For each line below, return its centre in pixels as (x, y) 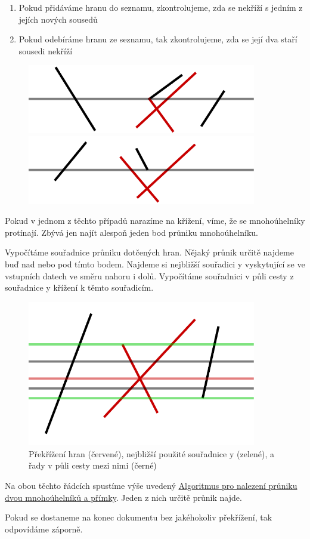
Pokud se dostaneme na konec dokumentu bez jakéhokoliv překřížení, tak (139, 517)
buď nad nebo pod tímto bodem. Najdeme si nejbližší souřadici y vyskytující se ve (155, 264)
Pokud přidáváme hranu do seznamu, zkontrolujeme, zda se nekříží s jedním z (161, 7)
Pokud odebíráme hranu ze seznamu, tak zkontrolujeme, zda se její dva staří (158, 39)
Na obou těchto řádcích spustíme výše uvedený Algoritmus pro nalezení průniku (151, 485)
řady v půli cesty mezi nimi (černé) (93, 465)
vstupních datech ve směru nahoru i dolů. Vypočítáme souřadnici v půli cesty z (149, 275)
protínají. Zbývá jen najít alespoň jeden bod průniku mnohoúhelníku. (131, 232)
